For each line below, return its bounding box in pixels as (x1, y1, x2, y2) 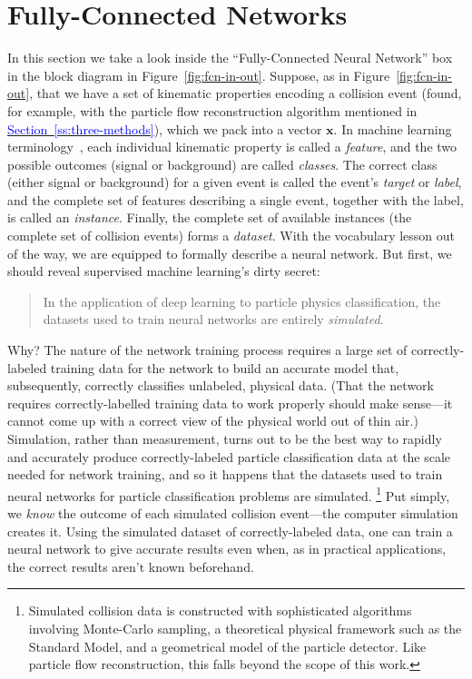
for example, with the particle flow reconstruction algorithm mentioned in (7, 101, 418, 120)
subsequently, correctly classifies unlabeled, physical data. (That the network (7, 376, 434, 395)
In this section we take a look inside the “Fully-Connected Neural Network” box (7, 48, 453, 67)
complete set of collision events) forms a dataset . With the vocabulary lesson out (7, 226, 455, 245)
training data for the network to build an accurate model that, (50, 358, 399, 377)
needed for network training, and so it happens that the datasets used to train (7, 465, 443, 484)
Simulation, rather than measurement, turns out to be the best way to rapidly (7, 429, 442, 448)
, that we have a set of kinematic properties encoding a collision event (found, (29, 84, 462, 103)
